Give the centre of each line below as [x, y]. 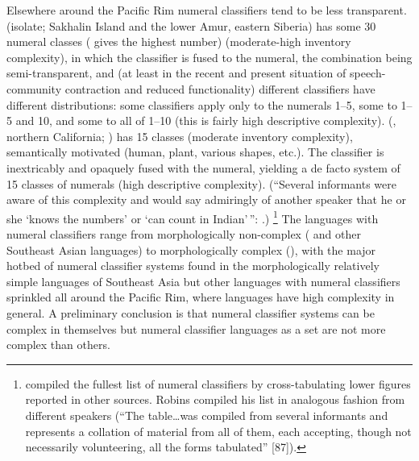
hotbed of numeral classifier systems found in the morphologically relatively [193, 266]
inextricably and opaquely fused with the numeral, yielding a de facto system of [203, 167]
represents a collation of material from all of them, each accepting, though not [218, 431]
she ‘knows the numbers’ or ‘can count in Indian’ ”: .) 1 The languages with [193, 217]
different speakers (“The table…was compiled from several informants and [207, 415]
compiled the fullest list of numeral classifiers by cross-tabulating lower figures [218, 383]
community [34, 88]
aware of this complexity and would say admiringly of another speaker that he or [206, 199]
